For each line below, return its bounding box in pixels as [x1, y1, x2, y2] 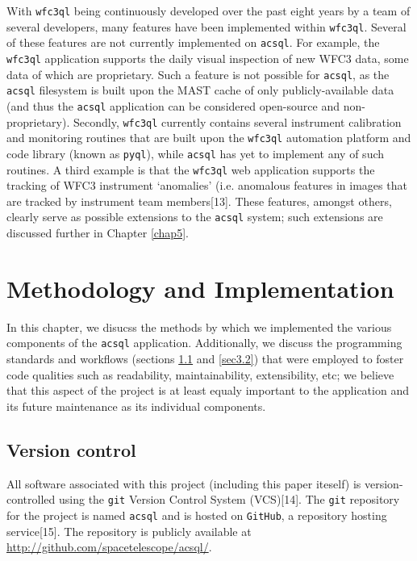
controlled [6, 491, 56, 508]
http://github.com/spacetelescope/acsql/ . [6, 538, 212, 555]
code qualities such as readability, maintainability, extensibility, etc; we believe [6, 366, 394, 383]
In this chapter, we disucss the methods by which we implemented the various [6, 318, 392, 335]
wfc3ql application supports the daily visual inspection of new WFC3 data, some [6, 49, 409, 66]
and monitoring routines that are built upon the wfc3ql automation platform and [6, 129, 411, 146]
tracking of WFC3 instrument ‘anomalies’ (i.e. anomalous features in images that [6, 177, 407, 194]
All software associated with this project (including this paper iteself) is [6, 475, 361, 492]
